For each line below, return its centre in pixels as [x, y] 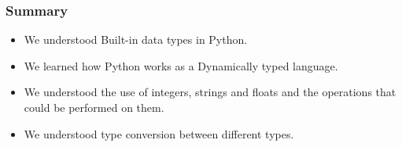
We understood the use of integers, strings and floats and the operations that [210, 92]
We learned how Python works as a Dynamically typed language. [181, 65]
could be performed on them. [94, 107]
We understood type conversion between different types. [159, 133]
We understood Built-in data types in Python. [136, 39]
